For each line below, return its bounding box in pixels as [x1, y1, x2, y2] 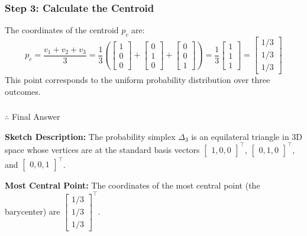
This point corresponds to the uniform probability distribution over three [5, 74, 270, 86]
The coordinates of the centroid [5, 24, 119, 36]
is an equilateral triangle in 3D [191, 130, 303, 142]
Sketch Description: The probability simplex [5, 130, 176, 142]
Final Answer [11, 110, 60, 123]
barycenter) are [5, 205, 60, 217]
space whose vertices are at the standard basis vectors [5, 143, 200, 155]
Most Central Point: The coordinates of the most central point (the [5, 179, 260, 192]
